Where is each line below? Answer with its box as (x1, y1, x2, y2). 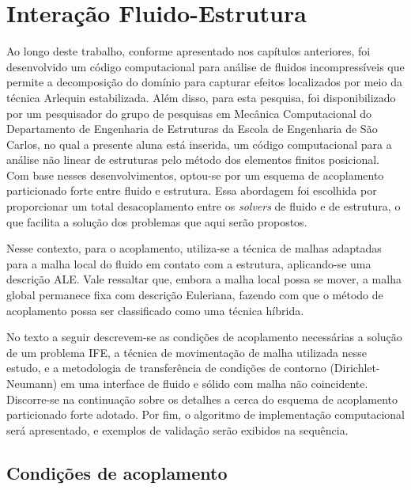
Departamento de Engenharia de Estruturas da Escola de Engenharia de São (6, 120, 378, 137)
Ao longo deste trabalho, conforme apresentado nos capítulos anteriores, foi (6, 43, 371, 59)
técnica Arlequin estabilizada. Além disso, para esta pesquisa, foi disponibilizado (6, 89, 396, 105)
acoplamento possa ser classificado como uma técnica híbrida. (6, 302, 304, 318)
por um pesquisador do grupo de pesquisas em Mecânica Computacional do (6, 104, 372, 121)
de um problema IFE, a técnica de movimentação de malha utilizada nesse (6, 344, 367, 360)
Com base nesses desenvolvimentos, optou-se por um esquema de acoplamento (6, 166, 384, 183)
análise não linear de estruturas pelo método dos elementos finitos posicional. (6, 151, 379, 168)
